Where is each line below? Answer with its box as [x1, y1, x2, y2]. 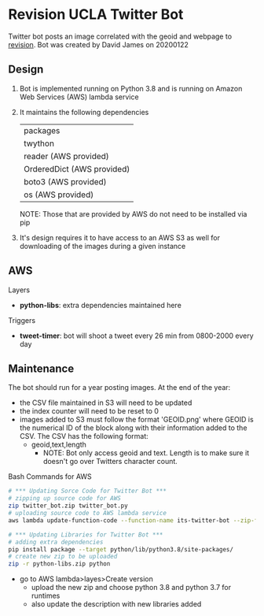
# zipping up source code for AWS [8, 495, 122, 503]
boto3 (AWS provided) [23, 176, 108, 187]
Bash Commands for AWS [8, 472, 92, 481]
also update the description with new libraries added [31, 599, 202, 609]
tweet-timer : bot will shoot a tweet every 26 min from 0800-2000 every [19, 331, 254, 340]
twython [23, 138, 55, 149]
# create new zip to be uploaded [8, 553, 118, 561]
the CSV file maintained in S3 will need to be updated [19, 398, 192, 407]
